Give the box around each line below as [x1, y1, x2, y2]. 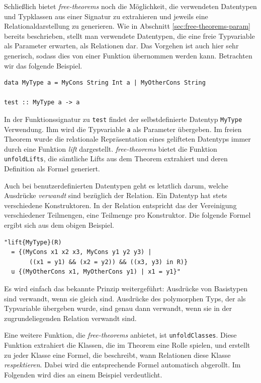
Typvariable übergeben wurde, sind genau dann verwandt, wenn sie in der [4, 303, 232, 313]
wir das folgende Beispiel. [4, 60, 82, 71]
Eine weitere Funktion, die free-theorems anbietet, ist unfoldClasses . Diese [4, 330, 237, 340]
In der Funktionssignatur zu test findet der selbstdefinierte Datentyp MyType [4, 113, 242, 124]
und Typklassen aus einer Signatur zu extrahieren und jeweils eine [4, 11, 208, 21]
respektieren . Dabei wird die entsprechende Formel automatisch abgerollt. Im [4, 359, 241, 370]
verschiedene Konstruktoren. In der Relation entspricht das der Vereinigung [4, 200, 237, 210]
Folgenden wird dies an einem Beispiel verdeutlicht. [4, 369, 162, 379]
